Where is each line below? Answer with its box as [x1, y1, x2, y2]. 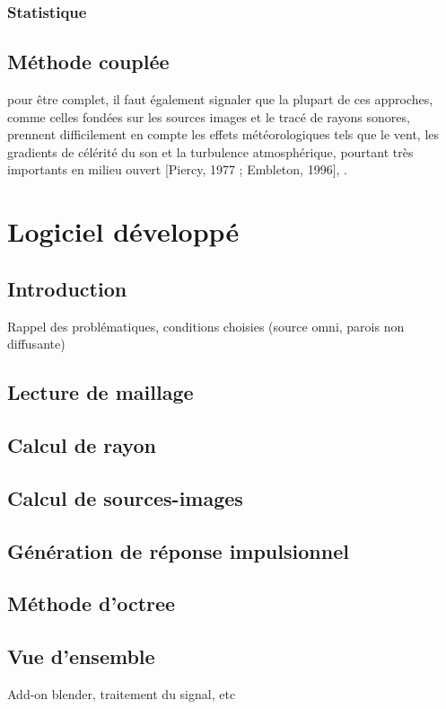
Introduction [7, 274, 127, 302]
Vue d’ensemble [7, 643, 155, 670]
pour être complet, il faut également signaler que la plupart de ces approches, [7, 90, 433, 109]
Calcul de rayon [7, 430, 156, 458]
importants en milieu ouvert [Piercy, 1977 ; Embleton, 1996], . [7, 160, 348, 179]
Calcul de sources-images [7, 483, 243, 511]
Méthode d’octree [7, 589, 176, 617]
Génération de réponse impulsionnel [7, 536, 349, 564]
